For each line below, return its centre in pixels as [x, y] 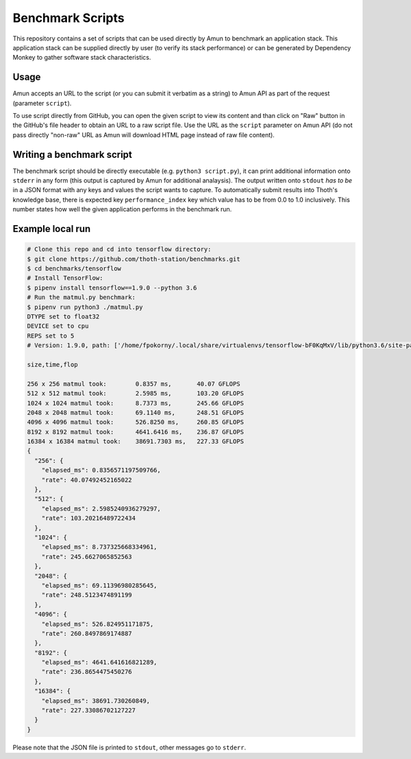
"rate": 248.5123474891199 [87, 595]
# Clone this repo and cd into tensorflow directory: [119, 249]
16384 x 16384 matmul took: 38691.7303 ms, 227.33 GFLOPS [136, 442]
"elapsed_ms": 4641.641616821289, [99, 663]
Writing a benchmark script [73, 154]
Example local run [52, 229]
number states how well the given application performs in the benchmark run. [122, 209]
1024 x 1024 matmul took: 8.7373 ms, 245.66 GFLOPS [136, 403]
